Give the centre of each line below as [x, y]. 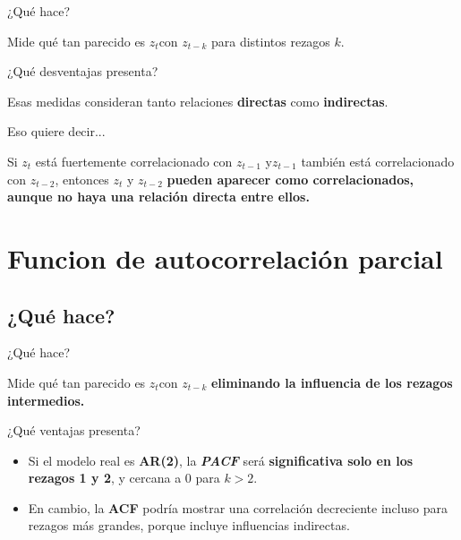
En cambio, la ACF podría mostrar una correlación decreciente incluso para [238, 507]
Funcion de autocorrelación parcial [225, 257]
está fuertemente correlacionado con [134, 161]
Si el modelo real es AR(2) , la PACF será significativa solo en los [221, 460]
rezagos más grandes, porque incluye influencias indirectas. [189, 525]
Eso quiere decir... [56, 131]
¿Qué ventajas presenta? [74, 430]
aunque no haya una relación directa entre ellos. [158, 197]
